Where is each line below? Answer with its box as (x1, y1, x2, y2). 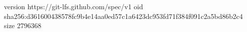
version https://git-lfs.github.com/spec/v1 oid (4, 1, 143, 11)
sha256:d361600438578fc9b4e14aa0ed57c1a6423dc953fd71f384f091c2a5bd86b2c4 (4, 11, 243, 21)
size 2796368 (4, 20, 41, 31)
